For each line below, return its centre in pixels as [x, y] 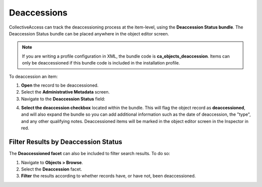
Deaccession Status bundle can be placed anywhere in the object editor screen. [89, 33]
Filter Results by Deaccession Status [65, 142]
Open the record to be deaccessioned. [60, 85]
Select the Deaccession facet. [52, 169]
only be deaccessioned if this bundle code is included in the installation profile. [101, 63]
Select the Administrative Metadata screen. [65, 92]
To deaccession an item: [33, 76]
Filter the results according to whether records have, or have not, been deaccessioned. [108, 176]
